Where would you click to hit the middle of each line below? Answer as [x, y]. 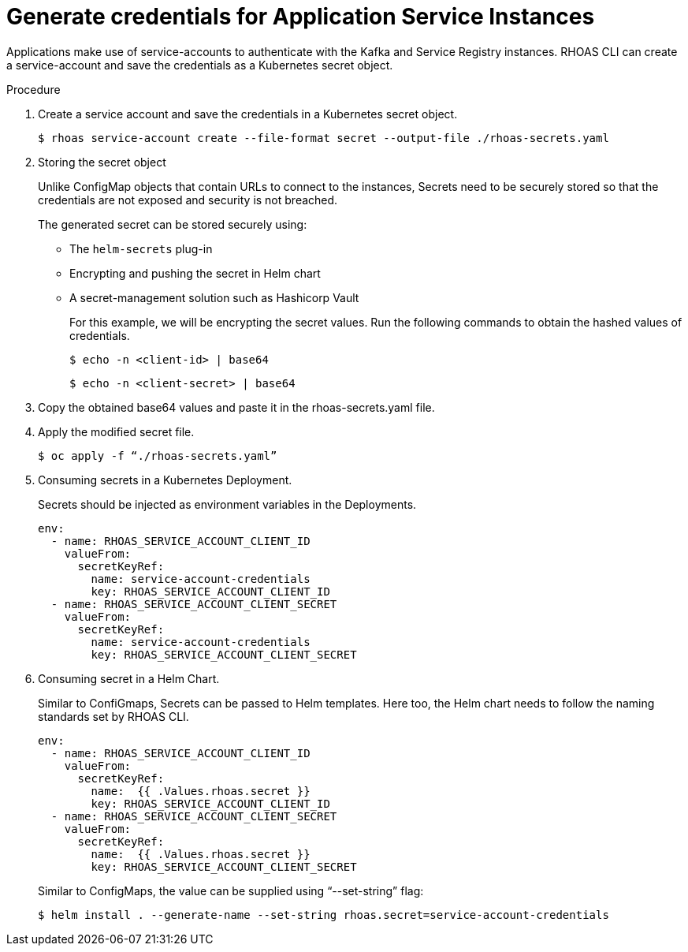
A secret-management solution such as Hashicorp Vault [214, 297]
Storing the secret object [102, 162]
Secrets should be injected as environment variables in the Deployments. [227, 504]
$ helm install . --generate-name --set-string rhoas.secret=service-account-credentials [324, 915]
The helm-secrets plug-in [141, 248]
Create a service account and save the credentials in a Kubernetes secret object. [248, 114]
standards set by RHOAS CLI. [113, 716]
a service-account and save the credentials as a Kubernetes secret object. [200, 65]
